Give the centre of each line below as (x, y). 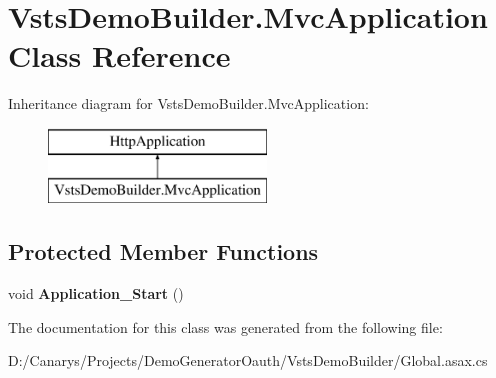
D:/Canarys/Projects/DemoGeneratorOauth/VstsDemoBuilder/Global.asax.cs (248, 360)
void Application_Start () (96, 293)
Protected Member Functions (163, 251)
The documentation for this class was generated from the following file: (225, 326)
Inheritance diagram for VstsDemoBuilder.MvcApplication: (188, 103)
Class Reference (119, 55)
